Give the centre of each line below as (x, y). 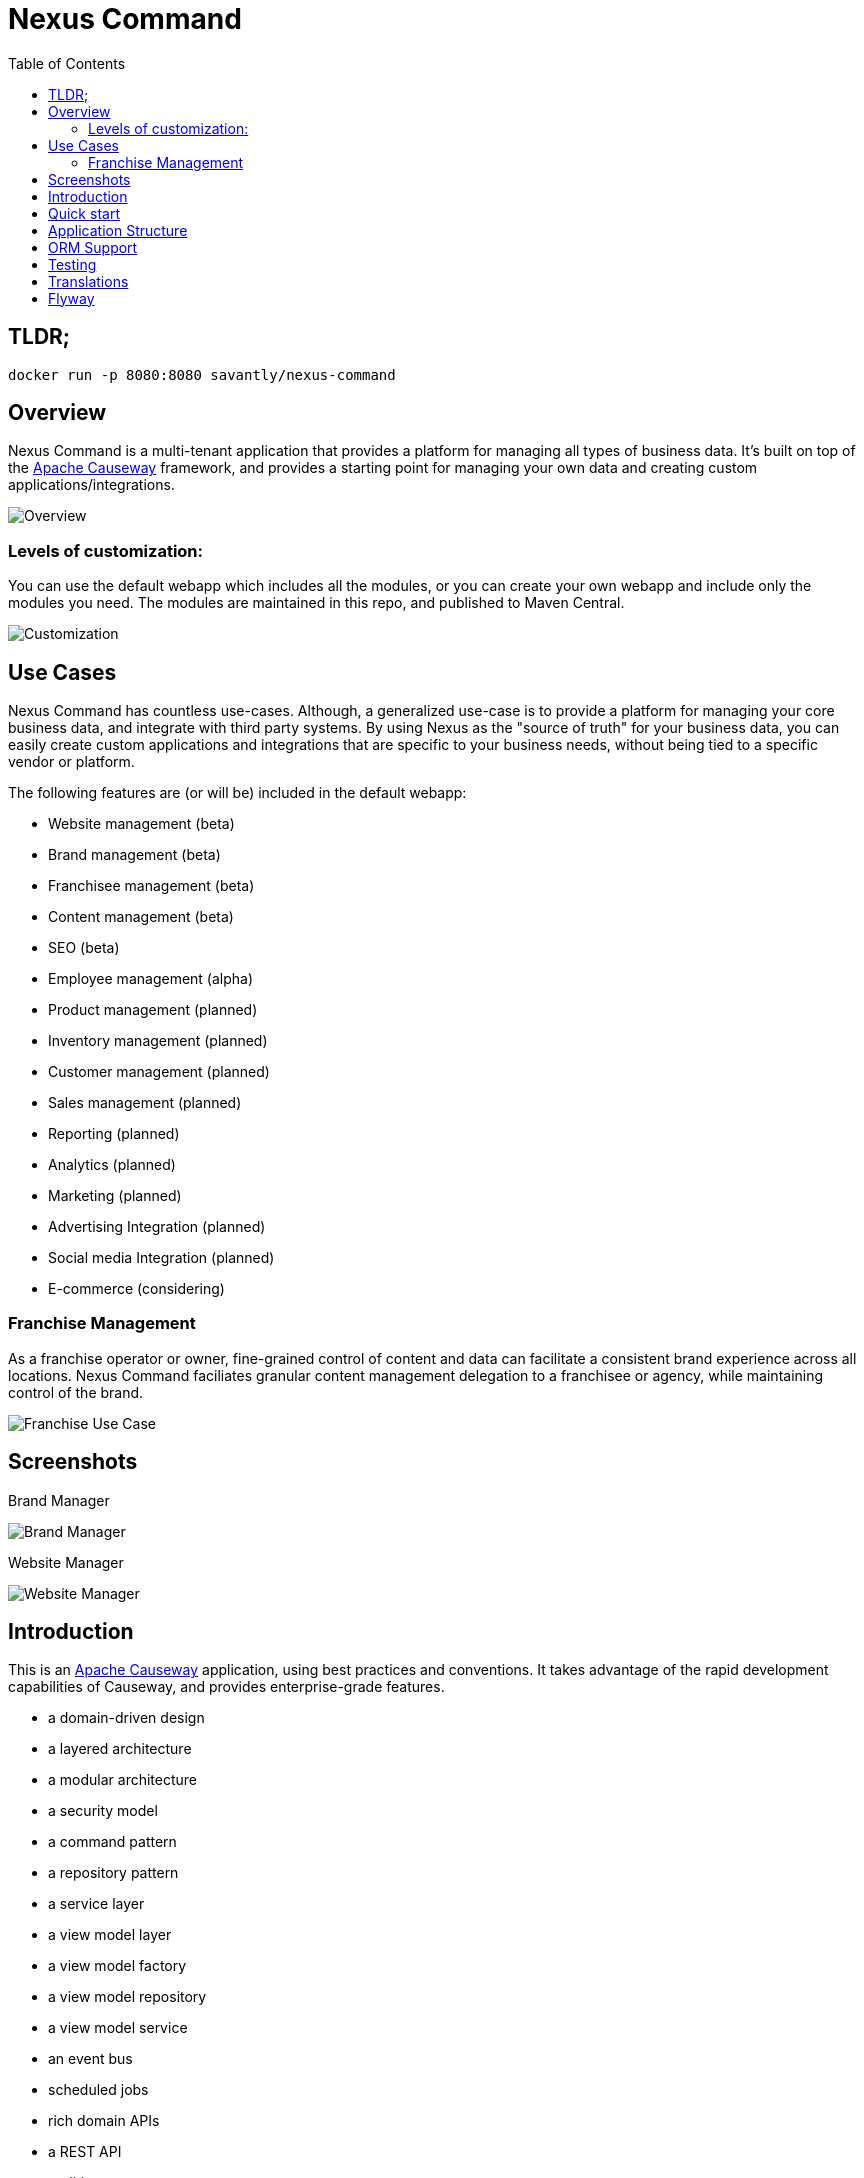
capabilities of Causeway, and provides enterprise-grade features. (226, 1687)
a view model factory (117, 1966)
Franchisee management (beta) (151, 886)
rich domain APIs (104, 2121)
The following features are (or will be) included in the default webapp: (237, 793)
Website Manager (66, 1562)
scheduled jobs (98, 2090)
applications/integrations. (91, 485)
